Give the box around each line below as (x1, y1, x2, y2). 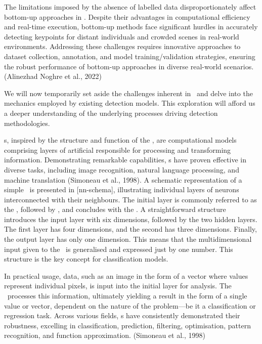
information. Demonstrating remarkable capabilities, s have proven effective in (4, 154, 246, 165)
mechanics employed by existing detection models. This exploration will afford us (4, 98, 255, 108)
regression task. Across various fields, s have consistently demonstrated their (4, 310, 240, 321)
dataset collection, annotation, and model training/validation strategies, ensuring (4, 51, 255, 61)
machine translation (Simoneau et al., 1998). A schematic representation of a (4, 174, 242, 185)
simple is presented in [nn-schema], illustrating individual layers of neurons (4, 184, 239, 195)
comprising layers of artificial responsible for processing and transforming (4, 144, 231, 155)
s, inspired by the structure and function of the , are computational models (4, 135, 237, 145)
